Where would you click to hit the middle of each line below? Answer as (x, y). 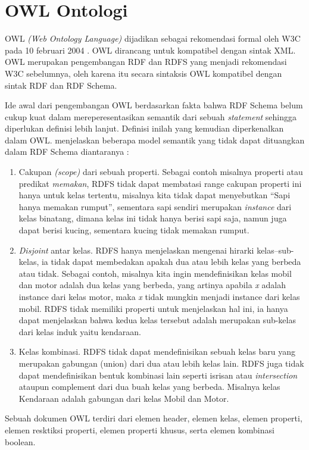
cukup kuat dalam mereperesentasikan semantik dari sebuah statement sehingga (151, 116)
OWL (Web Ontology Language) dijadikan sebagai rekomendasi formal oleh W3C (153, 38)
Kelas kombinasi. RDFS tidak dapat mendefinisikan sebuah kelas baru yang (157, 351)
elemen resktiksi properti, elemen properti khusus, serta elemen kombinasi (140, 429)
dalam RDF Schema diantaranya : (67, 151)
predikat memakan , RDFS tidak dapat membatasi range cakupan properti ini (160, 183)
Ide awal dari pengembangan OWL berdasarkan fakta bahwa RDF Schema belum (154, 105)
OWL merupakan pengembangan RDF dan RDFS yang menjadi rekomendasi (146, 62)
